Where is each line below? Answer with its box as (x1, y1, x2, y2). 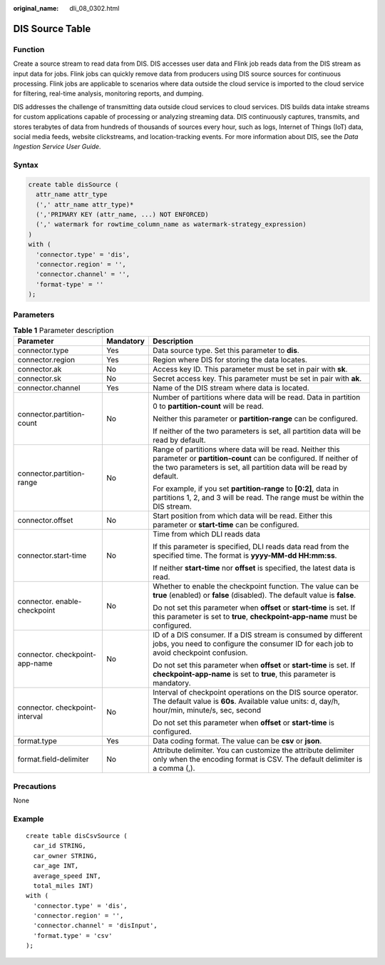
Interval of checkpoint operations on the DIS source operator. (152, 688, 359, 698)
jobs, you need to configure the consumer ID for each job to (152, 639, 354, 649)
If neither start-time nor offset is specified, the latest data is (152, 563, 356, 573)
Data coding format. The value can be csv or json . (152, 736, 322, 746)
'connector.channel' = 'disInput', (33, 921, 158, 930)
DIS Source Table (13, 22, 91, 35)
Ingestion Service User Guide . (13, 143, 101, 151)
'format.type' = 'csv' (33, 931, 113, 939)
